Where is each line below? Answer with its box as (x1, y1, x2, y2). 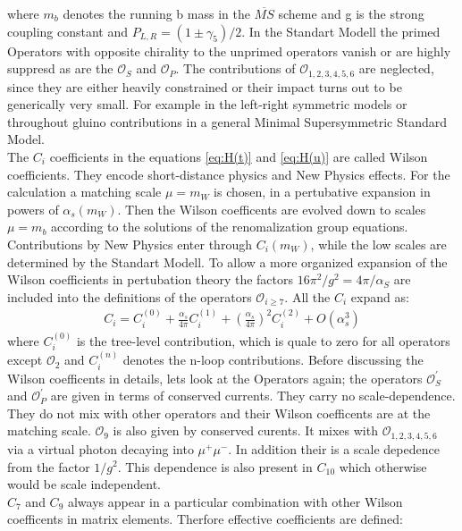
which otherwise (339, 457, 427, 476)
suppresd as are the (7, 59, 113, 78)
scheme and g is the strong (278, 4, 424, 22)
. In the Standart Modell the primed (241, 21, 441, 40)
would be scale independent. (7, 475, 161, 493)
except (7, 350, 43, 369)
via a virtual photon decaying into (7, 439, 194, 458)
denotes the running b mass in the (63, 4, 250, 22)
